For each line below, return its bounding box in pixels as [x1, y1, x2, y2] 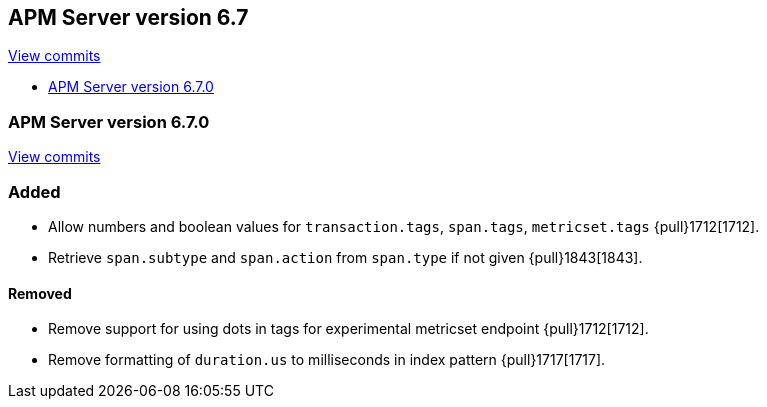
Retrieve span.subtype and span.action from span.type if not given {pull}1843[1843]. [48, 248, 643, 266]
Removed [8, 284, 72, 302]
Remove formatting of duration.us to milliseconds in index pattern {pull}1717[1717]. [48, 351, 606, 369]
